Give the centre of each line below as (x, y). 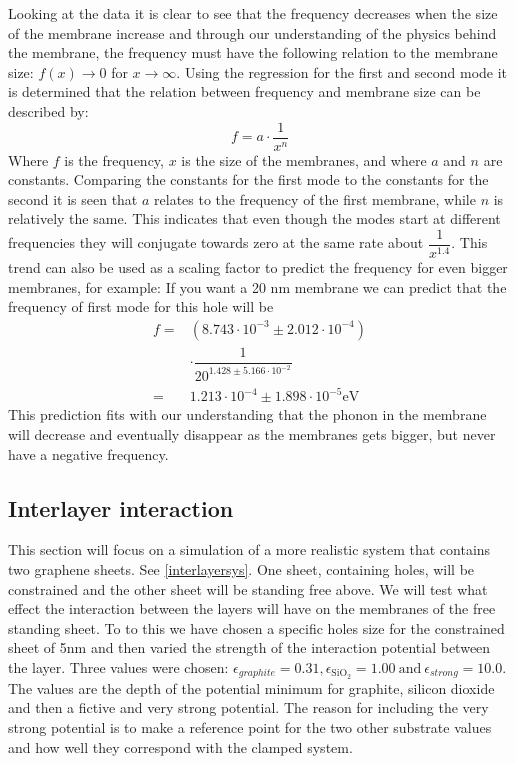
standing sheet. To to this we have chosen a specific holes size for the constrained (256, 627)
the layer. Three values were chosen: (118, 666)
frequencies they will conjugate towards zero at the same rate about (216, 242)
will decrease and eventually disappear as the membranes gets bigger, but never (252, 434)
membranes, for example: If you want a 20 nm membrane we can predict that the (257, 286)
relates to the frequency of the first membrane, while (315, 198)
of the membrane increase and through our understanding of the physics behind (252, 32)
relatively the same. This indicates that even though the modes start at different (254, 218)
